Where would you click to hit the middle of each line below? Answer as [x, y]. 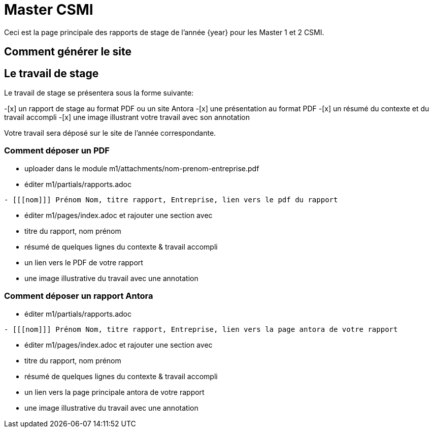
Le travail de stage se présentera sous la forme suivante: [99, 93]
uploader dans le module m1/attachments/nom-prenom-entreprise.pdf [142, 168]
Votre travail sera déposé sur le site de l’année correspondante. [110, 133]
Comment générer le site [68, 52]
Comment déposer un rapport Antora [79, 296]
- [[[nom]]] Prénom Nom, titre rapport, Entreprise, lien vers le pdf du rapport [171, 199]
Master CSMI [49, 10]
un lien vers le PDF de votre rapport [84, 262]
